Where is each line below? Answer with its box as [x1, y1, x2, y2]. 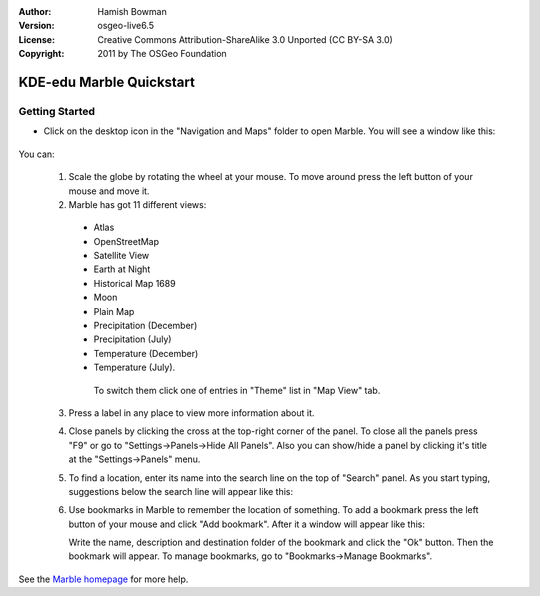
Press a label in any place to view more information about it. [68, 406, 315, 419]
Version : [18, 20, 55, 32]
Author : [18, 6, 52, 17]
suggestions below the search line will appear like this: [68, 485, 294, 497]
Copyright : [18, 48, 65, 60]
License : [18, 33, 55, 45]
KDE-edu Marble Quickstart [18, 73, 195, 90]
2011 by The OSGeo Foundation [97, 48, 227, 60]
